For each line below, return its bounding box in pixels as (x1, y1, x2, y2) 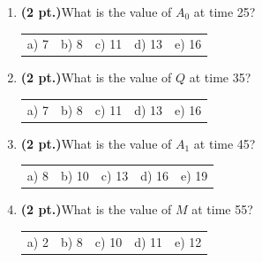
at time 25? (193, 3, 256, 20)
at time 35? (189, 68, 251, 87)
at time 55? (191, 200, 253, 219)
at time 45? (193, 134, 256, 152)
